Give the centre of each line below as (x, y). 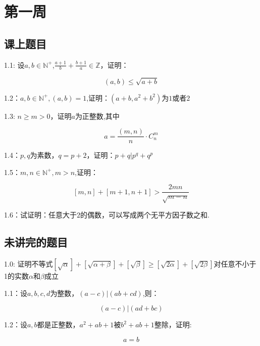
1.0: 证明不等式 (29, 264)
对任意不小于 (235, 264)
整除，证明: (173, 325)
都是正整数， (58, 325)
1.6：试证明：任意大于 (40, 215)
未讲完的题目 (36, 242)
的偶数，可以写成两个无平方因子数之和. (145, 215)
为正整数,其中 (97, 116)
